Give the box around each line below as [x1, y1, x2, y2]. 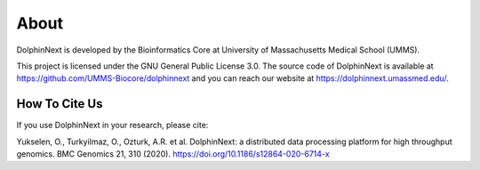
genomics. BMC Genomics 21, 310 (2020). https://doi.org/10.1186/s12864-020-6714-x [16, 149, 330, 159]
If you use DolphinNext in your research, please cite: [16, 120, 209, 131]
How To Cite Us [16, 96, 103, 111]
